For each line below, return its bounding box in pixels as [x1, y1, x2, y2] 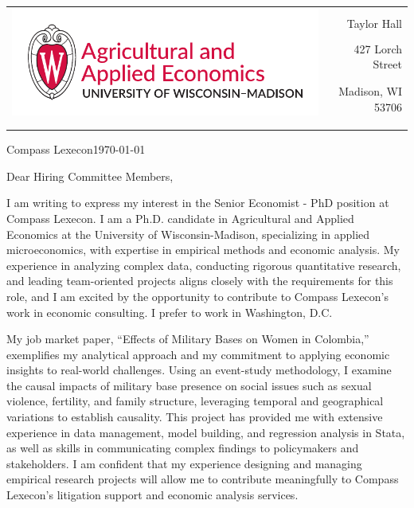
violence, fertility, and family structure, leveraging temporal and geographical [6, 393, 384, 409]
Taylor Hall [346, 14, 402, 31]
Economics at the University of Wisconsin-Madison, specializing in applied [6, 225, 370, 242]
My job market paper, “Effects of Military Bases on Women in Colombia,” [6, 330, 369, 347]
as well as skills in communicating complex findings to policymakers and [6, 440, 359, 456]
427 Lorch [353, 40, 402, 57]
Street [373, 56, 402, 72]
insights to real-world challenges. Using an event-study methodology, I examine [6, 361, 392, 378]
